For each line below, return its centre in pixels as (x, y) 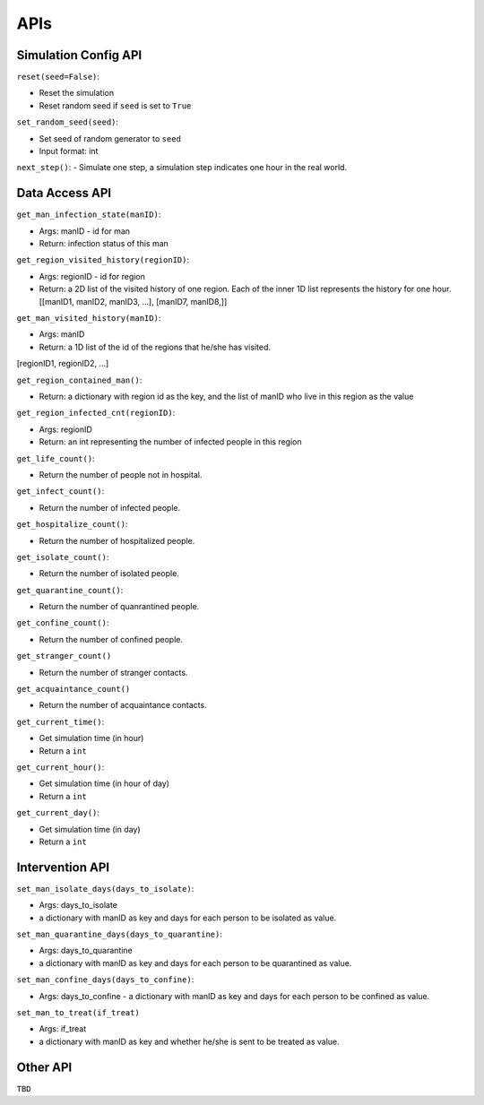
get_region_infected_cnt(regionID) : (96, 413)
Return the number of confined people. (111, 639)
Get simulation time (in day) (90, 829)
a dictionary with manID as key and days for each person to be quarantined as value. (195, 963)
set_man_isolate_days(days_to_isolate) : (105, 888)
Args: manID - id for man (84, 231)
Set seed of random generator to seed (110, 138)
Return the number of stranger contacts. (113, 672)
